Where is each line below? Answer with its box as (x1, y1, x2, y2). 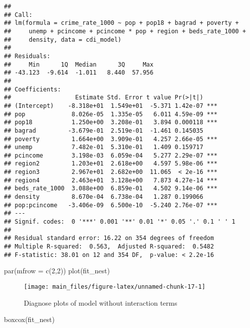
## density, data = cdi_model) (4, 36, 122, 43)
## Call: (4, 11, 33, 18)
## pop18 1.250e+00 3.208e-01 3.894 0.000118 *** (4, 119, 218, 126)
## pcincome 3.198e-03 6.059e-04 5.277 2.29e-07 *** (4, 152, 218, 159)
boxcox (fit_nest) (4, 314, 55, 325)
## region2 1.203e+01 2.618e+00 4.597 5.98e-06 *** (4, 160, 218, 167)
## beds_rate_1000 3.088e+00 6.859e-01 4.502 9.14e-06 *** (4, 185, 218, 192)
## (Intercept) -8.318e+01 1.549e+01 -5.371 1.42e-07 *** (4, 102, 218, 109)
